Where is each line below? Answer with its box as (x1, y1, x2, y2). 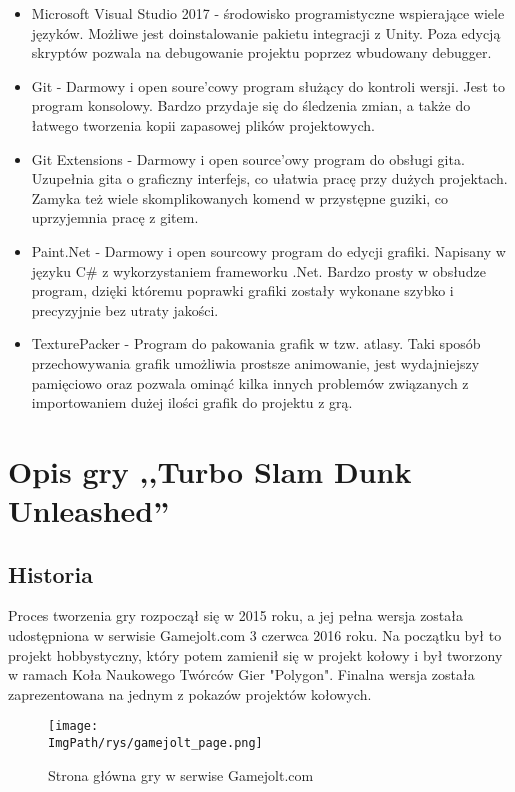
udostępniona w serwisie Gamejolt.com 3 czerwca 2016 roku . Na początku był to (8, 625, 502, 646)
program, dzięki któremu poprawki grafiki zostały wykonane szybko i (31, 280, 454, 301)
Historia (8, 558, 93, 589)
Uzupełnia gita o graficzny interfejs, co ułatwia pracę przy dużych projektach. (31, 168, 508, 189)
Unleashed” (8, 490, 170, 531)
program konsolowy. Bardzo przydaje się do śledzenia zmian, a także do (31, 95, 471, 116)
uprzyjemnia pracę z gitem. (31, 207, 199, 228)
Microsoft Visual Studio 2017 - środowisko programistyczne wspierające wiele (31, 3, 505, 23)
